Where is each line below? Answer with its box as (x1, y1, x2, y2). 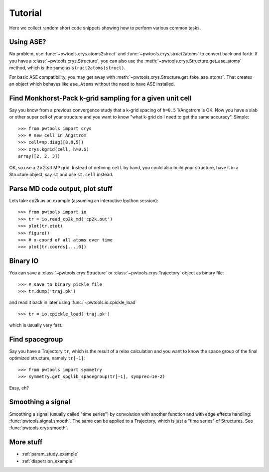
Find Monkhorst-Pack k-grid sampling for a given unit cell (9, 94, 192, 102)
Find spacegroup (9, 335, 63, 344)
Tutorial (9, 7, 42, 18)
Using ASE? (9, 38, 46, 46)
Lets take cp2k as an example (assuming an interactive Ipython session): (9, 197, 159, 204)
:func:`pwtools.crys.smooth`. (9, 425, 68, 431)
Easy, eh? (9, 385, 29, 391)
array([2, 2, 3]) (18, 153, 60, 159)
